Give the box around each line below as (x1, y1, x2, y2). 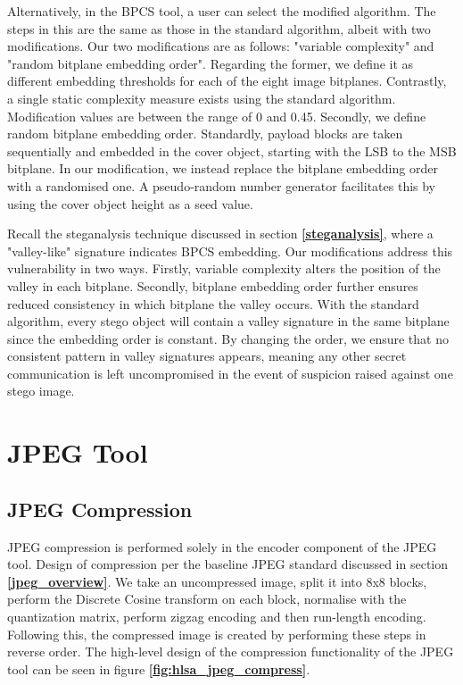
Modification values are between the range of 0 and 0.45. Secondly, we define (7, 106, 426, 125)
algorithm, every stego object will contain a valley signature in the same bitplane (7, 312, 450, 330)
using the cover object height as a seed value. (7, 194, 253, 213)
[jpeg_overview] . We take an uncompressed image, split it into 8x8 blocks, (7, 572, 427, 590)
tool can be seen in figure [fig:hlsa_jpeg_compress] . (7, 659, 310, 678)
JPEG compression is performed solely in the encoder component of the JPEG (7, 537, 437, 556)
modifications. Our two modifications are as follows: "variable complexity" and (7, 37, 434, 55)
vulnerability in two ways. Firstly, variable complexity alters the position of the (7, 259, 441, 278)
